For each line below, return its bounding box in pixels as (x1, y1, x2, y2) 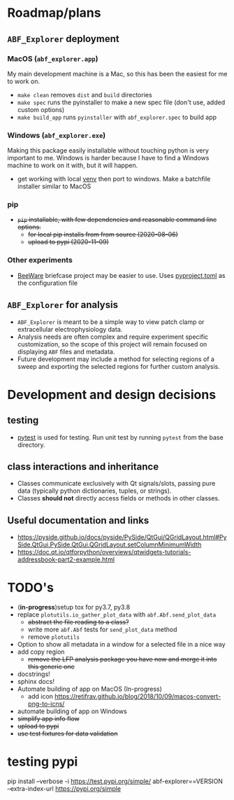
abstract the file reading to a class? (27, 618, 129, 626)
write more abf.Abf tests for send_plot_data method (27, 625, 177, 634)
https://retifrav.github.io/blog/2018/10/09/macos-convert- (54, 692, 221, 701)
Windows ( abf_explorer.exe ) (7, 130, 106, 140)
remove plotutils (27, 633, 80, 641)
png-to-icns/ (27, 700, 65, 708)
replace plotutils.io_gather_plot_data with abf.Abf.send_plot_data (17, 610, 217, 619)
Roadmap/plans (7, 5, 101, 21)
